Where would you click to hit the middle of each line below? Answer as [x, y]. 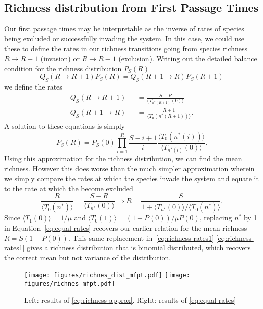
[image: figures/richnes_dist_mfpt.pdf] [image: [107, 275]
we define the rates [33, 86]
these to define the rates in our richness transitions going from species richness [126, 48]
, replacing [216, 218]
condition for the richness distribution [63, 68]
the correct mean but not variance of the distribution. [88, 257]
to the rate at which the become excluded [69, 188]
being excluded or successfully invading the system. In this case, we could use [124, 38]
